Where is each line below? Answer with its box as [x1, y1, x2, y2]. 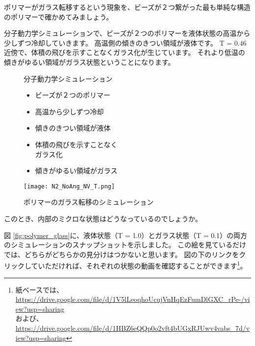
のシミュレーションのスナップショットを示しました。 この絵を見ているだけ [4, 240, 247, 250]
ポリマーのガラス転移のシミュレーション [24, 197, 154, 207]
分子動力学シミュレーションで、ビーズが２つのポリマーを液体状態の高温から [4, 28, 251, 38]
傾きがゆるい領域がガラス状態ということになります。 [4, 56, 175, 67]
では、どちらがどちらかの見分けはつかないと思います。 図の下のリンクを [4, 249, 239, 259]
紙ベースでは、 [15, 284, 64, 294]
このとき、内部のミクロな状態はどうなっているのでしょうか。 [4, 213, 203, 223]
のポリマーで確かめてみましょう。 [4, 11, 113, 22]
